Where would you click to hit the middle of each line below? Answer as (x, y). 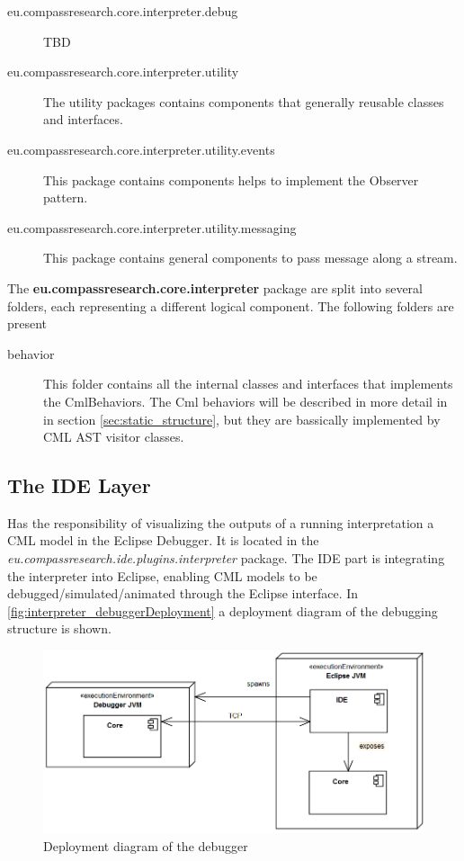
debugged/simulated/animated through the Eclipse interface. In (183, 593)
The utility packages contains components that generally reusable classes (244, 101)
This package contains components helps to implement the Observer (231, 179)
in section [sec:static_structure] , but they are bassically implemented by (242, 419)
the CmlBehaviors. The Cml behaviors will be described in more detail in (245, 401)
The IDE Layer (79, 485)
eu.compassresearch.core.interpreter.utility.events (141, 149)
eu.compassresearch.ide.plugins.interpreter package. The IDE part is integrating (226, 558)
